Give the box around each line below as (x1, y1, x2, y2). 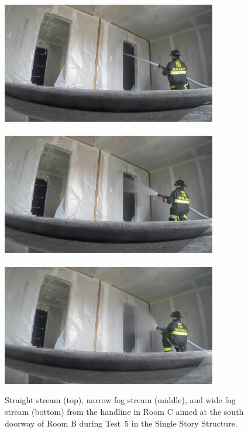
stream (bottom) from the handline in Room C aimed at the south (5, 405, 244, 417)
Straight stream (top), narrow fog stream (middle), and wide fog (5, 394, 236, 406)
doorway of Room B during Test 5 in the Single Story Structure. (5, 417, 237, 429)
